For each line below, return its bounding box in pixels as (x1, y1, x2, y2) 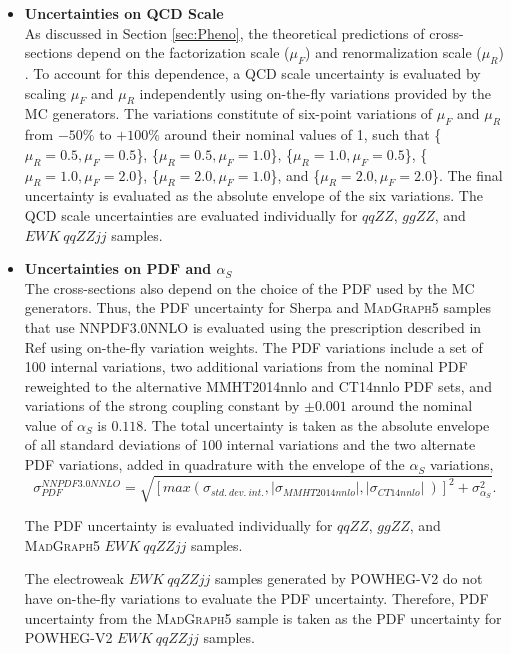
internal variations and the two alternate (226, 434, 476, 455)
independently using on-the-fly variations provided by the (139, 82, 492, 103)
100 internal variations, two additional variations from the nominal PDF (24, 356, 468, 377)
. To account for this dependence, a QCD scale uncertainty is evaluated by (24, 62, 481, 83)
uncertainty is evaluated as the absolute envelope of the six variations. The (24, 185, 483, 206)
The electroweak (24, 568, 124, 589)
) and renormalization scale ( (305, 42, 482, 63)
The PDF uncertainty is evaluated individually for (24, 515, 333, 536)
